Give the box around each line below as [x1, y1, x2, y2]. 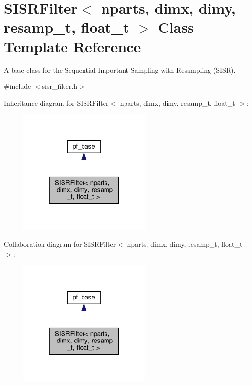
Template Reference [4, 36, 141, 56]
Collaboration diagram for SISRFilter [4, 238, 116, 249]
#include [4, 81, 31, 91]
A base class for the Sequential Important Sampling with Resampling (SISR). [4, 64, 236, 75]
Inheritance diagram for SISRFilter [4, 97, 109, 107]
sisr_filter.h [42, 81, 77, 91]
